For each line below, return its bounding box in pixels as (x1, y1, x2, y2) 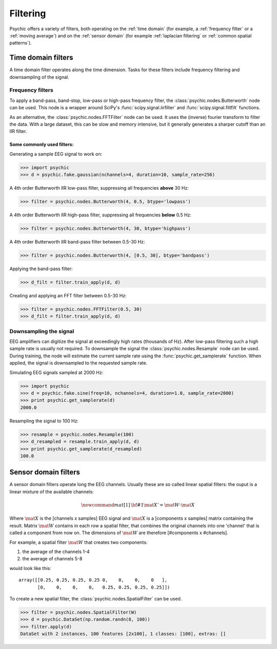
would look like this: (9, 565, 51, 571)
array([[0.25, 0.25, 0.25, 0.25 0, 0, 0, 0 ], (18, 577, 168, 583)
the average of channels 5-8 (22, 556, 83, 562)
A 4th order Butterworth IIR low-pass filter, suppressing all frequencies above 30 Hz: (9, 185, 189, 191)
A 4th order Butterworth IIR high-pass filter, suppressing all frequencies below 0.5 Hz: (9, 212, 192, 218)
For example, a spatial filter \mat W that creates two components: (9, 539, 148, 545)
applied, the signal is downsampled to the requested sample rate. (9, 360, 148, 366)
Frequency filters (9, 87, 53, 94)
